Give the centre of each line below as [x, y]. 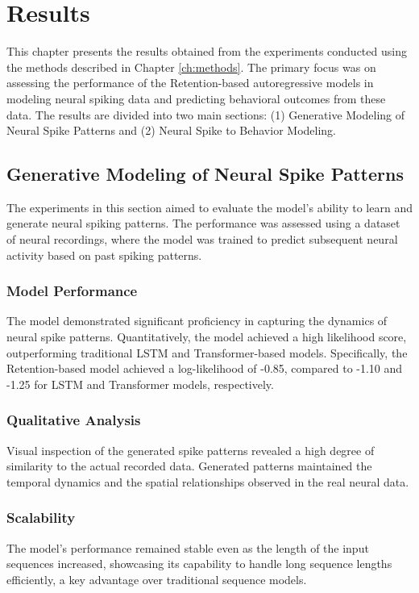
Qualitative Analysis [74, 420]
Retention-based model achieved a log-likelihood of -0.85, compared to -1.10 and [205, 368]
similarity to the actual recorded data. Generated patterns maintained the [189, 466]
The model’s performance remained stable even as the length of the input [188, 547]
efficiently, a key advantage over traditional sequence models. [157, 579]
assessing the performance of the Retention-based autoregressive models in [190, 83]
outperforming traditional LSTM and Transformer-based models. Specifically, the [207, 352]
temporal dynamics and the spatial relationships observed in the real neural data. [208, 481]
